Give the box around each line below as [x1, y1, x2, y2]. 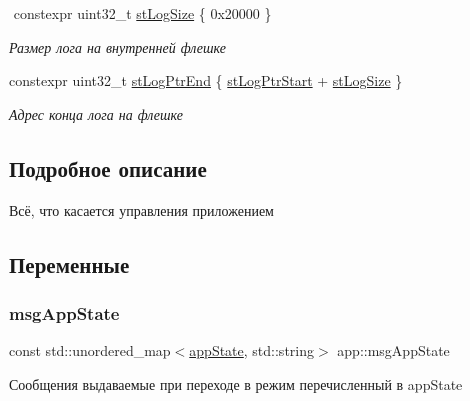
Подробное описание [9, 152, 207, 183]
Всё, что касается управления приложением [9, 199, 274, 220]
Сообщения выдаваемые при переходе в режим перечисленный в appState [9, 373, 463, 394]
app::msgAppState [337, 340, 450, 361]
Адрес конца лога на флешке [9, 103, 183, 124]
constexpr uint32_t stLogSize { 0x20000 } [13, 3, 272, 23]
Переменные [9, 248, 130, 279]
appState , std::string [189, 340, 314, 361]
